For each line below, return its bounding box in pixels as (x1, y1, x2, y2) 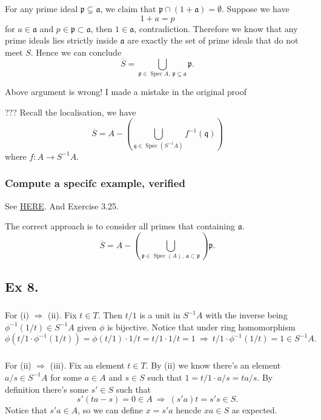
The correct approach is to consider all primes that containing (5, 220, 235, 232)
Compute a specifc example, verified (5, 176, 185, 191)
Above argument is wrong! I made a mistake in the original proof (5, 85, 247, 97)
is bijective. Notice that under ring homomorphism (107, 320, 296, 333)
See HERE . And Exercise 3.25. (5, 199, 119, 212)
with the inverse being (205, 309, 288, 321)
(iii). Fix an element (50, 359, 125, 372)
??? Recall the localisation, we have (5, 105, 136, 118)
